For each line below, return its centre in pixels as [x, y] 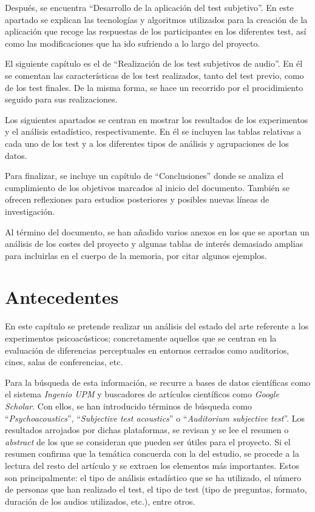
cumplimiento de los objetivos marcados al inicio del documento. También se [147, 187]
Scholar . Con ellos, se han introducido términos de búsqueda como [128, 406]
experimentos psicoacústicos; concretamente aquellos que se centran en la [141, 338]
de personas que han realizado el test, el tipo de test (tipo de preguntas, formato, [156, 489]
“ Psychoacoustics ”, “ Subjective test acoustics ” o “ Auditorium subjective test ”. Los [155, 418]
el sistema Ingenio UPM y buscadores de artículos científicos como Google [142, 394]
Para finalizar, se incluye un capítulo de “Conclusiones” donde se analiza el [144, 176]
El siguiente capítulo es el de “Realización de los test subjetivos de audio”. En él [154, 63]
